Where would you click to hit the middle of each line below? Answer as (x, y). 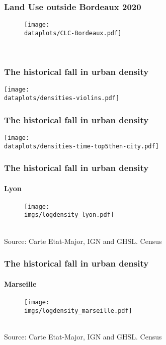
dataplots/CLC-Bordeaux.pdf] (73, 33)
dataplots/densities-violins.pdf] (62, 98)
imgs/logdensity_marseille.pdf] (78, 311)
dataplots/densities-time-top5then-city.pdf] (81, 146)
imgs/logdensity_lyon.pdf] (69, 215)
